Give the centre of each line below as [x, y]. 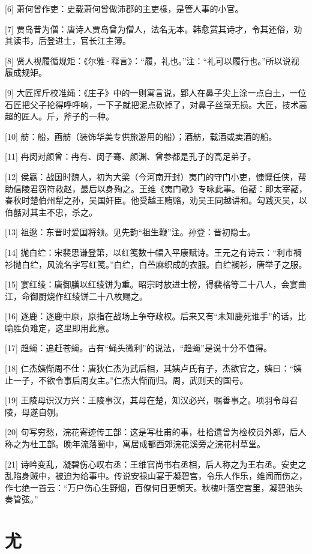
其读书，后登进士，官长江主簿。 [68, 41]
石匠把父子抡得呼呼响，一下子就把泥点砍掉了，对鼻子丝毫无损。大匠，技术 [152, 104]
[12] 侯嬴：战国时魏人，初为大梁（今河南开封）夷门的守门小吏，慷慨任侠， [151, 176]
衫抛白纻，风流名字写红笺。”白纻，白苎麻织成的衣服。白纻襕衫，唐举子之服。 [156, 264]
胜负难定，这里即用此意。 [63, 327]
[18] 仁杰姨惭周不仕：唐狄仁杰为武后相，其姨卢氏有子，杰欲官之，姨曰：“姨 [154, 368]
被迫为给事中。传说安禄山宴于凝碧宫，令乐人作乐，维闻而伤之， [181, 476]
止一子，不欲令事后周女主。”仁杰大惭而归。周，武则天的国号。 [127, 380]
